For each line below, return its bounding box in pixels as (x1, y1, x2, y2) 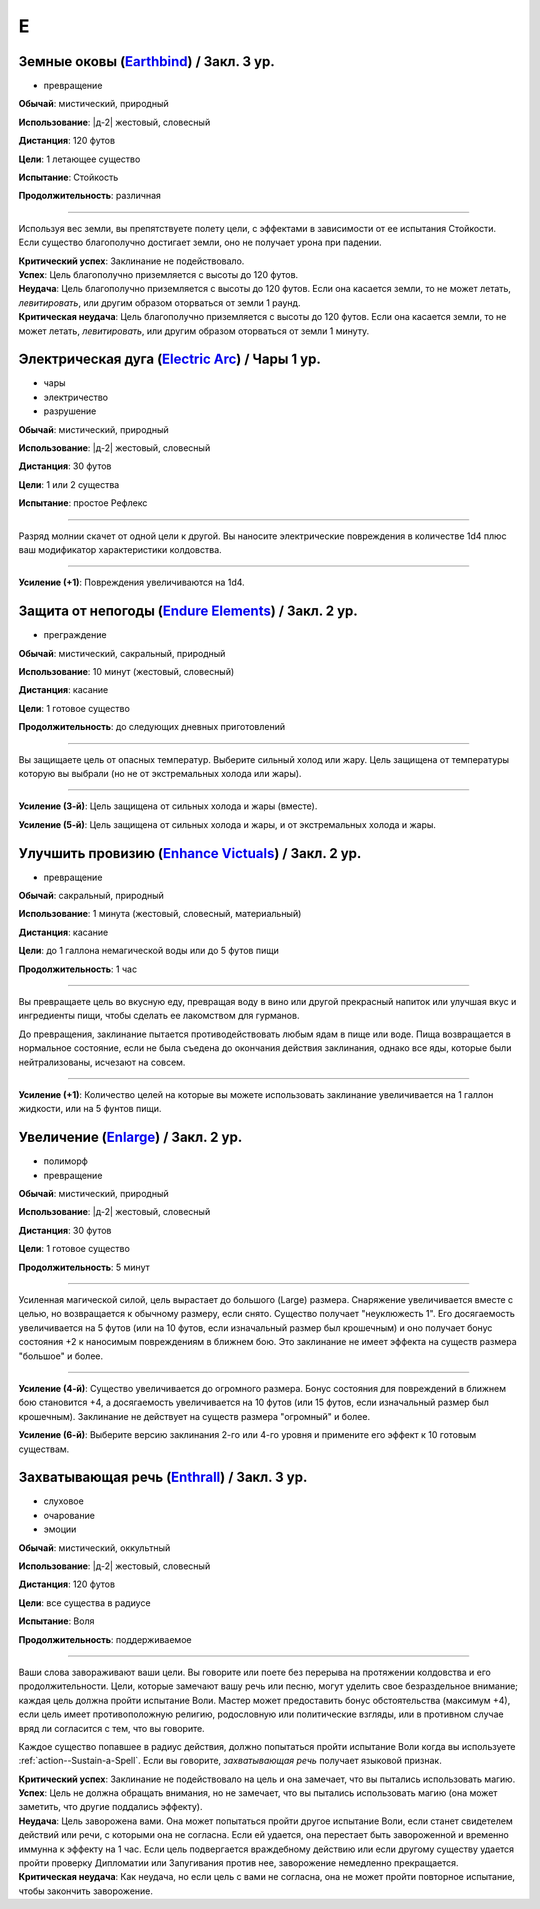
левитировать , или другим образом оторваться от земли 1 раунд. (18, 296, 301, 309)
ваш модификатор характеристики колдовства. (18, 543, 222, 555)
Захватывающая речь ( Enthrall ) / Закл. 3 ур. (18, 1469, 308, 1486)
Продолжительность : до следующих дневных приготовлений (18, 721, 285, 733)
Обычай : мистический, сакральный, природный (18, 647, 226, 659)
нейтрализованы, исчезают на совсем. (18, 1056, 186, 1068)
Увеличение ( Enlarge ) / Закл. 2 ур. (18, 1129, 243, 1146)
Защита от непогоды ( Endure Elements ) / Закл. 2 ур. (18, 603, 359, 620)
